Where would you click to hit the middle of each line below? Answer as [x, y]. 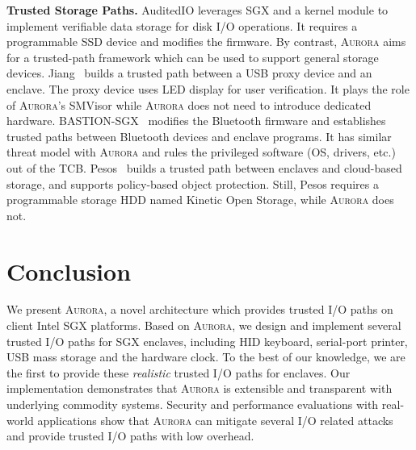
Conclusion [69, 271]
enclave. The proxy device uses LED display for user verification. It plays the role [208, 88]
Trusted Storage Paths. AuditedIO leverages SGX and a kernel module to [197, 10]
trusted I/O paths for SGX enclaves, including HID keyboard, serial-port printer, [207, 341]
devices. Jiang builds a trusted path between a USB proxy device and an [189, 73]
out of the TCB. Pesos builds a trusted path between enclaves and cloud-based [204, 167]
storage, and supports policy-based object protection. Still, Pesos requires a [193, 183]
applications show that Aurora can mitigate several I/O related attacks [215, 420]
